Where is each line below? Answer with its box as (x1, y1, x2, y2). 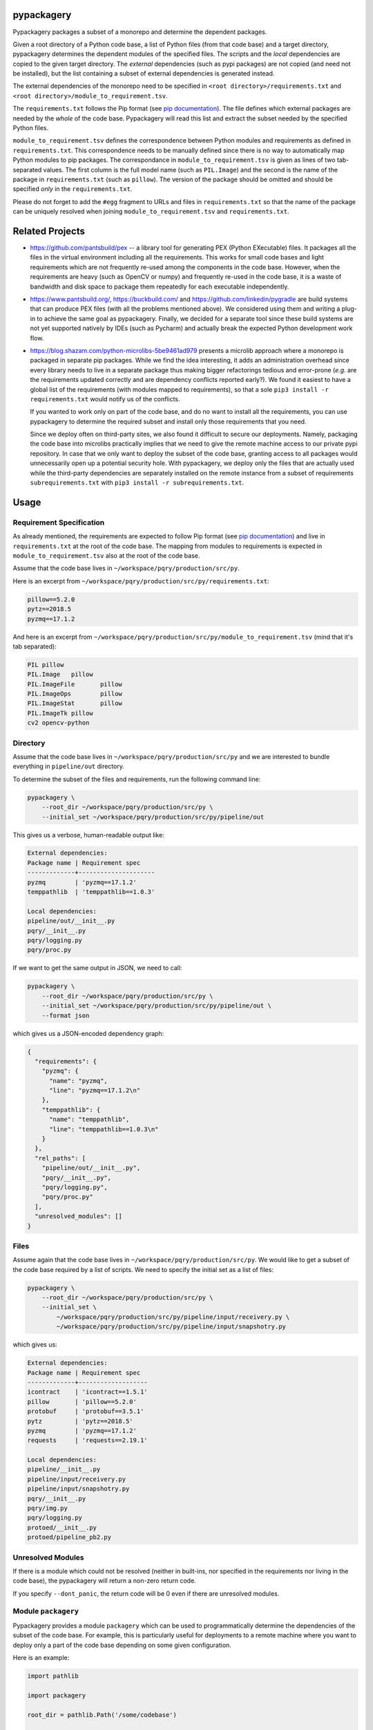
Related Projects (12, 225, 86, 237)
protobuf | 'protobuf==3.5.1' (27, 1408, 144, 1415)
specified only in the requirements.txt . (12, 185, 133, 193)
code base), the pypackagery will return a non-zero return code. (12, 1576, 196, 1585)
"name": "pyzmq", (49, 1077, 108, 1084)
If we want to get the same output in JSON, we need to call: (12, 964, 182, 972)
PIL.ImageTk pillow (27, 709, 93, 717)
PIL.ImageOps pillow (27, 690, 122, 698)
